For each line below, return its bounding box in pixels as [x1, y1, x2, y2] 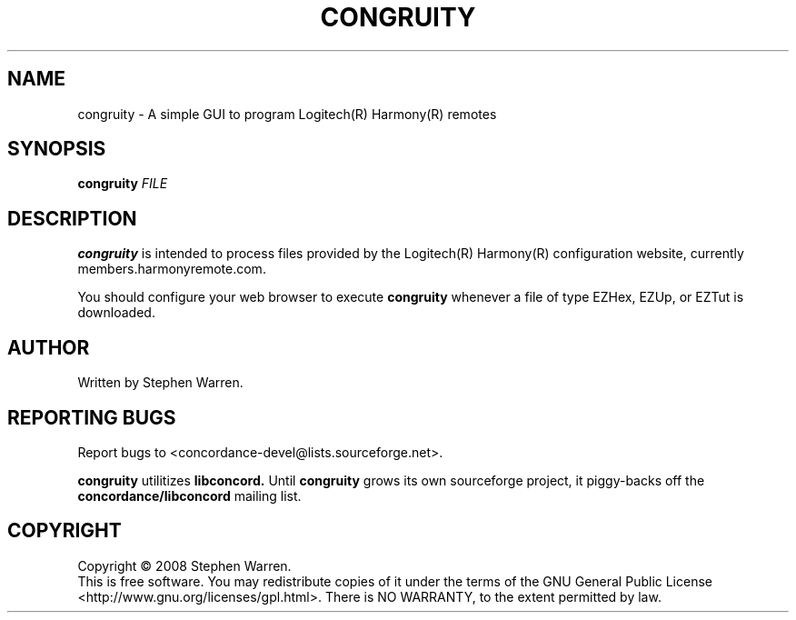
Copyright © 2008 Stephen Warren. [77, 557, 292, 574]
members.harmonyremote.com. [77, 261, 266, 277]
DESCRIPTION [7, 206, 137, 230]
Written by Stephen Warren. [77, 375, 244, 391]
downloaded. [77, 305, 155, 321]
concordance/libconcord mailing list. [77, 487, 302, 504]
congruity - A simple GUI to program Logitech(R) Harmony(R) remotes [77, 105, 497, 122]
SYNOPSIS [7, 137, 106, 161]
